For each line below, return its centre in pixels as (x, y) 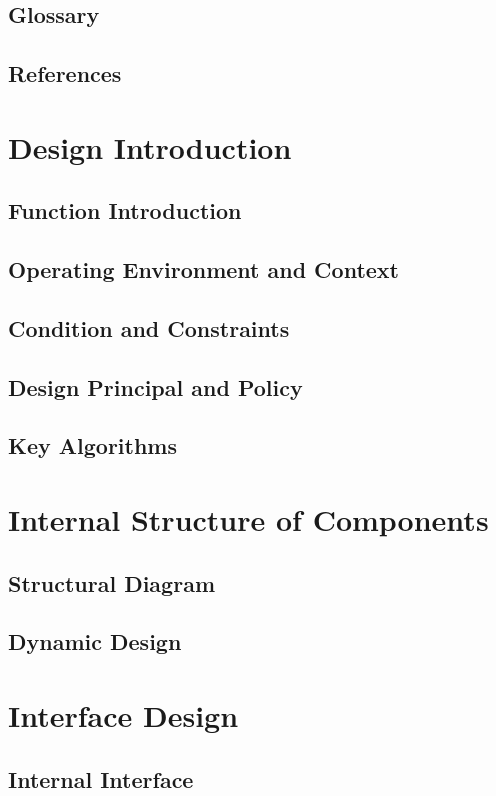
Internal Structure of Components (248, 519)
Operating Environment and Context (203, 269)
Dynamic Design (95, 641)
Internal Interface (101, 778)
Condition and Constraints (149, 327)
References (65, 73)
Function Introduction (125, 210)
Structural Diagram (111, 582)
